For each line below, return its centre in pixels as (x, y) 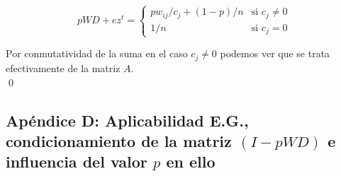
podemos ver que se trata (275, 53)
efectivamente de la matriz (63, 68)
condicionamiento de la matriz (119, 140)
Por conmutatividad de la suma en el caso (97, 53)
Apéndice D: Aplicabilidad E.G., (127, 120)
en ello (191, 162)
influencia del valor (77, 162)
